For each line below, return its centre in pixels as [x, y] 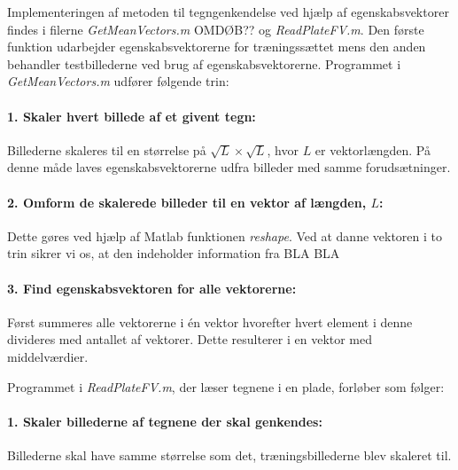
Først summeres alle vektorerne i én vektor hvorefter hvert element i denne [210, 321]
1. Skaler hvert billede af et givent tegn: [132, 116]
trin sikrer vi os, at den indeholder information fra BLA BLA [174, 253]
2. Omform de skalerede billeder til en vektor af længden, [187, 202]
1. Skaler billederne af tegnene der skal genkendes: [165, 421]
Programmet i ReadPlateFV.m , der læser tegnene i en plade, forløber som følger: [226, 386]
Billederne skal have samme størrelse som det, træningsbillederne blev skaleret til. [229, 454]
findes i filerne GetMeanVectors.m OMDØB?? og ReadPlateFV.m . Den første [216, 29]
